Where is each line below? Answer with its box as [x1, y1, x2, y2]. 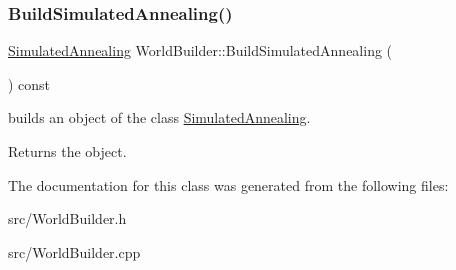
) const [8, 73, 51, 94]
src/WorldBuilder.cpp [8, 241, 141, 262]
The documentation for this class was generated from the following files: [8, 174, 449, 195]
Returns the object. [8, 141, 127, 161]
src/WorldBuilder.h [8, 208, 127, 229]
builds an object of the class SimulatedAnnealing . [8, 107, 311, 128]
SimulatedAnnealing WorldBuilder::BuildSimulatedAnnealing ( [8, 40, 393, 61]
